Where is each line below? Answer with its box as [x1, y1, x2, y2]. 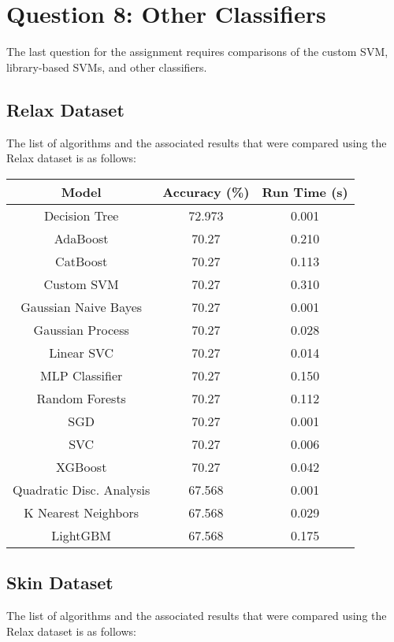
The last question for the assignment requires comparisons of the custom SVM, [6, 43, 388, 60]
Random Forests [36, 388, 126, 407]
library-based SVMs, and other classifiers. [6, 58, 207, 75]
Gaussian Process [33, 320, 129, 339]
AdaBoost [54, 228, 109, 247]
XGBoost [55, 457, 107, 476]
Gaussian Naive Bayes [20, 297, 143, 316]
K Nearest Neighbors [24, 503, 139, 521]
